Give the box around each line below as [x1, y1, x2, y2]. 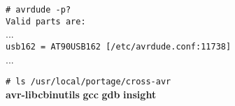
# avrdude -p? [6, 5, 71, 15]
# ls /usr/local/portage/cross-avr [6, 77, 171, 87]
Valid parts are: [6, 16, 86, 26]
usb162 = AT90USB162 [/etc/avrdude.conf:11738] [6, 41, 232, 52]
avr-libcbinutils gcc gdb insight [6, 86, 157, 101]
